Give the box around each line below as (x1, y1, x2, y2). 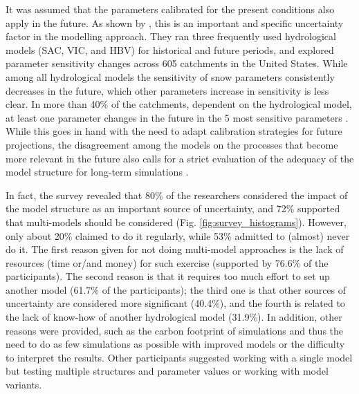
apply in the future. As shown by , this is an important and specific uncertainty (6, 15, 344, 30)
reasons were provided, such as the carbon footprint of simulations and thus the (6, 323, 344, 337)
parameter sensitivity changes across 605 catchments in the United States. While (6, 56, 348, 71)
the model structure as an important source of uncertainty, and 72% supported (6, 201, 340, 216)
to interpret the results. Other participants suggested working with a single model (6, 350, 353, 364)
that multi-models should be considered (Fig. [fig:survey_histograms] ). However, (6, 214, 347, 229)
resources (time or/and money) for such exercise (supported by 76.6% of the (6, 255, 329, 270)
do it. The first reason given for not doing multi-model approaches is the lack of (6, 242, 344, 256)
